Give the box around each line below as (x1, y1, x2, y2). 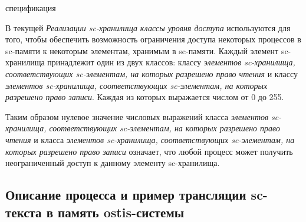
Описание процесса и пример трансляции (5, 185, 246, 204)
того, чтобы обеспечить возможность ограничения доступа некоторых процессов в (5, 33, 301, 45)
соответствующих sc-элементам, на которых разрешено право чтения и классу (5, 67, 298, 79)
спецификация (5, 2, 56, 14)
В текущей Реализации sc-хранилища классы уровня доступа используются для (5, 21, 291, 34)
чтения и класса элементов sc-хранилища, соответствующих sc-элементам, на (5, 133, 295, 145)
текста (5, 203, 42, 221)
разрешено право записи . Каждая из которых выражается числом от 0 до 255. (5, 91, 284, 103)
